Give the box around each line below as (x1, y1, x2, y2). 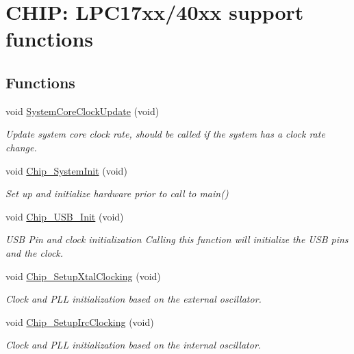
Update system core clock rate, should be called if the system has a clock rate (5, 127, 325, 141)
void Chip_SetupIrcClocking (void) (5, 314, 154, 329)
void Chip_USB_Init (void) (5, 209, 124, 223)
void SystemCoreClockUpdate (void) (5, 103, 160, 118)
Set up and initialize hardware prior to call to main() (5, 186, 229, 201)
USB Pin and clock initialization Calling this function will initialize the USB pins (5, 232, 349, 246)
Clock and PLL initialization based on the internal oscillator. (5, 338, 262, 352)
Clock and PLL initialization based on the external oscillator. (5, 292, 262, 306)
